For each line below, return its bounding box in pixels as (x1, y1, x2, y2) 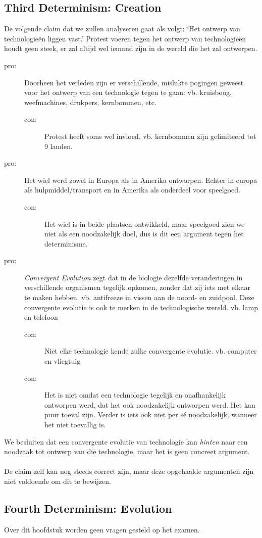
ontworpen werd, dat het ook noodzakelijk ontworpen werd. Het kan (44, 399, 255, 410)
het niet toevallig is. (44, 419, 106, 430)
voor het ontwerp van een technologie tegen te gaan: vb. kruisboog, (24, 87, 232, 97)
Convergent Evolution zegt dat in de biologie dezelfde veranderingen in (24, 272, 243, 282)
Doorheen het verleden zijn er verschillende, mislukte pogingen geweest (24, 77, 244, 87)
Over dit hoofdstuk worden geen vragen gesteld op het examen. (4, 524, 200, 534)
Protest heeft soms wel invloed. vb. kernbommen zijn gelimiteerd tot (44, 130, 256, 141)
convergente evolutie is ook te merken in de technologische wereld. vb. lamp (24, 302, 258, 312)
